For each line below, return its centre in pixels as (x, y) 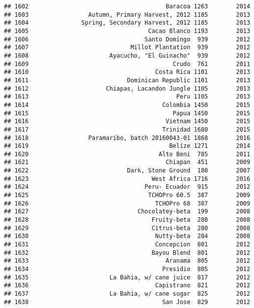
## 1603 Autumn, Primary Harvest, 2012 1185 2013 (127, 15)
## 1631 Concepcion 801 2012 (127, 245)
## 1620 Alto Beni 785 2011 (127, 154)
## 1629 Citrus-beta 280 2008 (127, 228)
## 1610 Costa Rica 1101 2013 (127, 72)
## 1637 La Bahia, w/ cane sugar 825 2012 (127, 293)
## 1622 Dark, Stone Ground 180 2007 (127, 171)
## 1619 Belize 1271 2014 (127, 146)
